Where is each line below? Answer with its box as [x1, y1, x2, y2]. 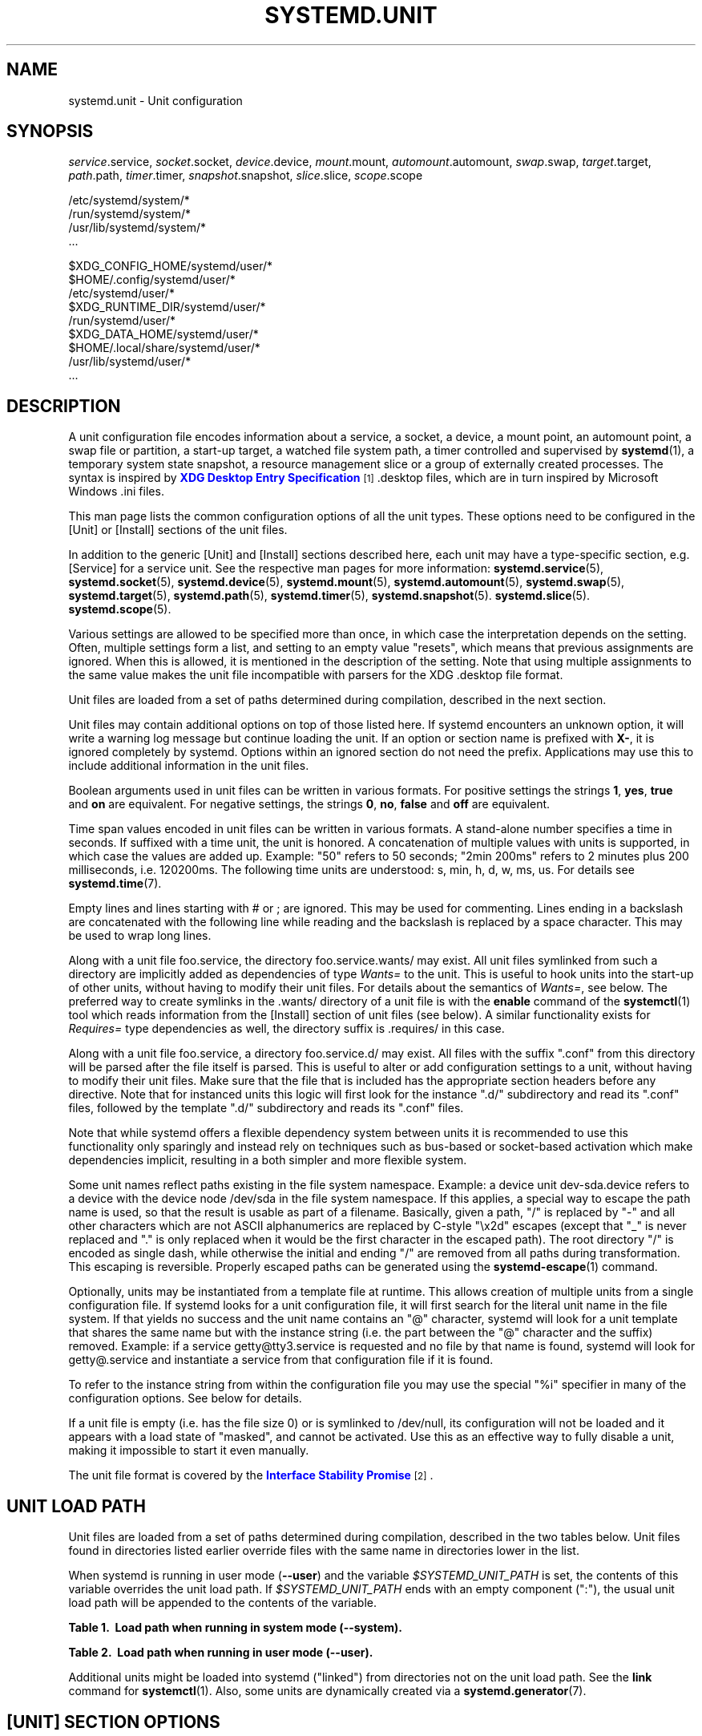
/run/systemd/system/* [68, 207, 192, 221]
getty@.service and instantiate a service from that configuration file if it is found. [68, 1353, 494, 1367]
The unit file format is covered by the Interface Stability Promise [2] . [68, 1468, 434, 1483]
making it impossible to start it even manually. [68, 1443, 309, 1458]
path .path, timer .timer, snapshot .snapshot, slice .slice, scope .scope [68, 168, 423, 183]
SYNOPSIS [6, 121, 94, 142]
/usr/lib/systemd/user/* [68, 354, 192, 369]
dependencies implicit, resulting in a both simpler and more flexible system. [68, 1153, 467, 1167]
